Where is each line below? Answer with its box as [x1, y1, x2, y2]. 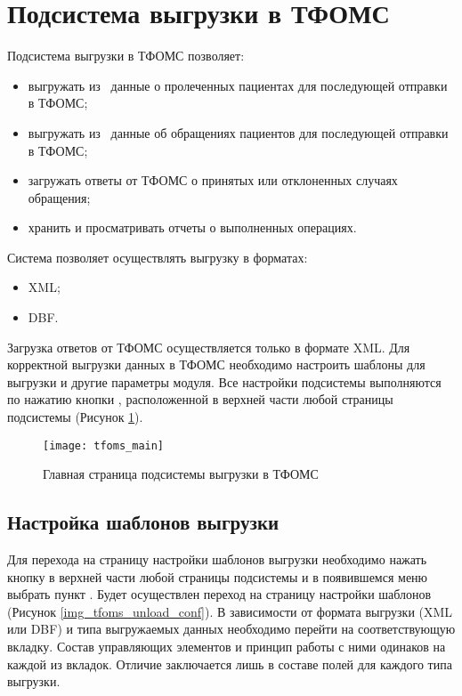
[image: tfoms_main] [43, 439, 165, 452]
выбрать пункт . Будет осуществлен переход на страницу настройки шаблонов [7, 585, 432, 603]
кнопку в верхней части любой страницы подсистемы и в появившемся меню [7, 567, 428, 586]
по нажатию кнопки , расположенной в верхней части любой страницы [7, 390, 393, 409]
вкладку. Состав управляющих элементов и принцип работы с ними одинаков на [7, 637, 446, 656]
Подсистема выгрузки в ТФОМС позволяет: [7, 46, 245, 65]
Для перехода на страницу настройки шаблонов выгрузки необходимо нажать [7, 550, 427, 569]
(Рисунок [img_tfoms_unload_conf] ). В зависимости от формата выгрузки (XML [7, 602, 453, 620]
